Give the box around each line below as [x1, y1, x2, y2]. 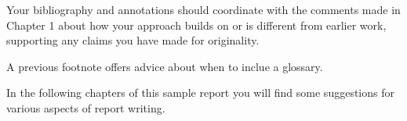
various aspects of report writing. [6, 99, 165, 116]
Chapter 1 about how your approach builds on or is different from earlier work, [6, 16, 387, 33]
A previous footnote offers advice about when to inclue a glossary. [6, 58, 323, 74]
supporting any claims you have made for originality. [6, 32, 260, 48]
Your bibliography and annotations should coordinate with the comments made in [6, 2, 401, 17]
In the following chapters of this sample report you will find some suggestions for [6, 84, 394, 101]
